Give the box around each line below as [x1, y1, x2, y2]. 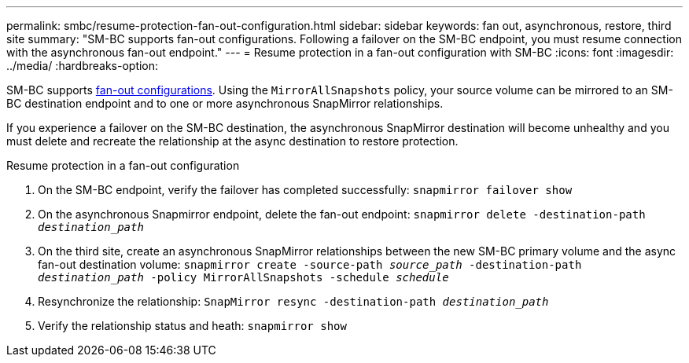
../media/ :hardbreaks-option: [6, 59, 159, 72]
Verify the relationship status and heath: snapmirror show [38, 319, 347, 332]
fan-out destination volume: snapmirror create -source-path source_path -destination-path [38, 258, 582, 271]
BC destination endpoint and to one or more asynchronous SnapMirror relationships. [6, 97, 444, 110]
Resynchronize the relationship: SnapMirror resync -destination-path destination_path [38, 295, 549, 308]
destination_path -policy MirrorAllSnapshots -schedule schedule [38, 271, 449, 284]
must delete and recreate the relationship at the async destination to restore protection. [6, 134, 459, 148]
